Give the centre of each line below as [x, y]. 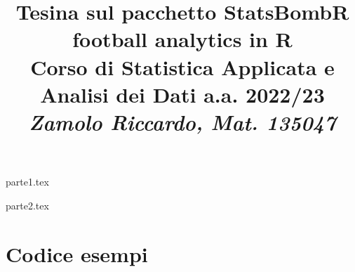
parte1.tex [27, 182]
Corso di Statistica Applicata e [182, 66]
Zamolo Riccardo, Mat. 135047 [182, 122]
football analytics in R [182, 39]
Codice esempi [77, 253]
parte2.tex [27, 205]
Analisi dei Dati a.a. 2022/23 [182, 94]
